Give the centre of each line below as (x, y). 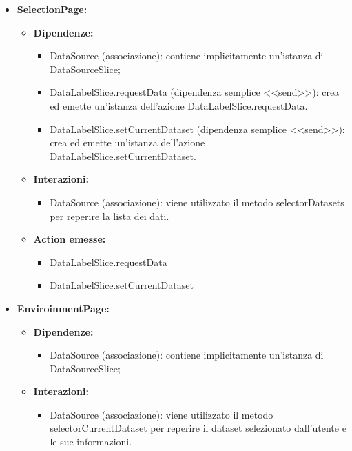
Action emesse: (70, 239)
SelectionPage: (52, 9)
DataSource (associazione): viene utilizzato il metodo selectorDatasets (197, 202)
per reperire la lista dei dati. (110, 216)
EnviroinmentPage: (63, 308)
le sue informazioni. (91, 442)
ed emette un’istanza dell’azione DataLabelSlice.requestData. (179, 105)
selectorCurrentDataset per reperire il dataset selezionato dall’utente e (198, 428)
